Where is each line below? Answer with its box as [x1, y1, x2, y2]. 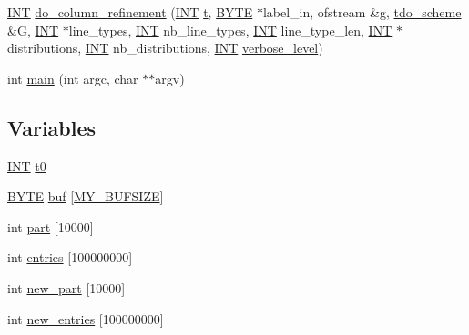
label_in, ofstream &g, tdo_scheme [262, 3, 462, 21]
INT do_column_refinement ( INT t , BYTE [7, 3, 253, 21]
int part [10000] [7, 217, 94, 236]
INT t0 [7, 156, 46, 175]
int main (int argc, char [7, 68, 138, 87]
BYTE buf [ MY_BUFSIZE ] [7, 187, 164, 206]
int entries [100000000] [7, 248, 133, 267]
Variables [7, 113, 97, 141]
